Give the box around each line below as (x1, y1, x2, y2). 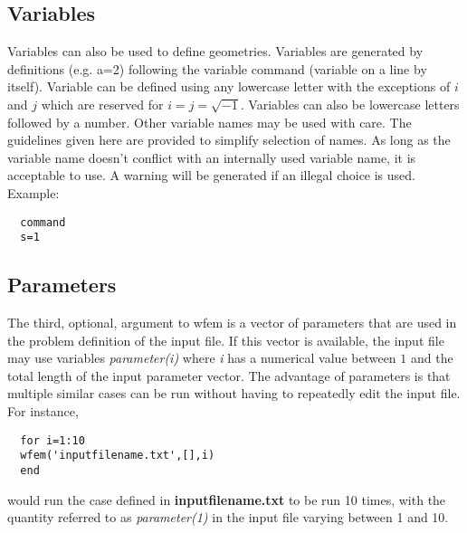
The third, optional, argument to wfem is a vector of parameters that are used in (7, 313, 457, 332)
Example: (7, 183, 60, 202)
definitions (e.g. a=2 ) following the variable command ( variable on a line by (7, 59, 427, 78)
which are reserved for (41, 94, 164, 113)
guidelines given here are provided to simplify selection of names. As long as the (7, 130, 451, 149)
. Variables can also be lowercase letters (240, 94, 460, 113)
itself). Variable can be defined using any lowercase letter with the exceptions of (7, 77, 451, 96)
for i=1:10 (20, 433, 85, 447)
